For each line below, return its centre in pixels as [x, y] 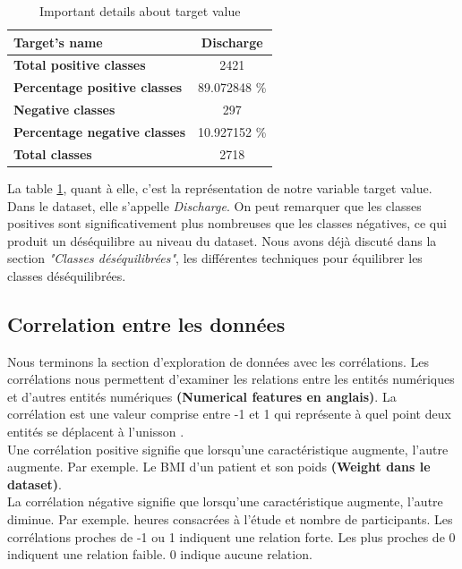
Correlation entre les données [146, 323]
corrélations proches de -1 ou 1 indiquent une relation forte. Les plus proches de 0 [231, 536]
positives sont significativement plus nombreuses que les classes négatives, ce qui [227, 223]
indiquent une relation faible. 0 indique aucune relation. [160, 554]
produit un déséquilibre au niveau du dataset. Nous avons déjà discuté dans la [222, 240]
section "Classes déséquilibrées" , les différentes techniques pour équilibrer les [215, 258]
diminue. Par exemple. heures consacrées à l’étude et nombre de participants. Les [230, 519]
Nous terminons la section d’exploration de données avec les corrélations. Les [218, 361]
